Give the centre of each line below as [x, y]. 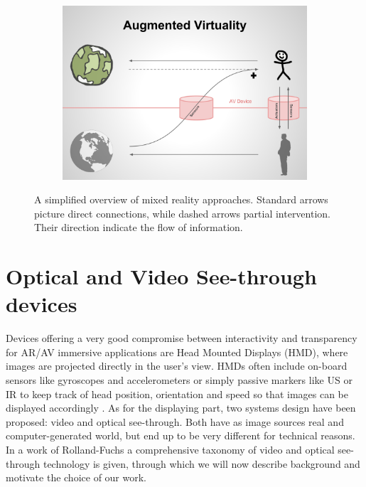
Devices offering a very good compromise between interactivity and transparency [182, 338]
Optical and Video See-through [161, 276]
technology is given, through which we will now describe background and [201, 463]
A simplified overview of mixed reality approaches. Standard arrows [181, 199]
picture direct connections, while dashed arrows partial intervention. [182, 213]
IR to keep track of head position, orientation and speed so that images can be [177, 394]
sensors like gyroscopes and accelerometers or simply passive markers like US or [179, 380]
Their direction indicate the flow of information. [139, 227]
